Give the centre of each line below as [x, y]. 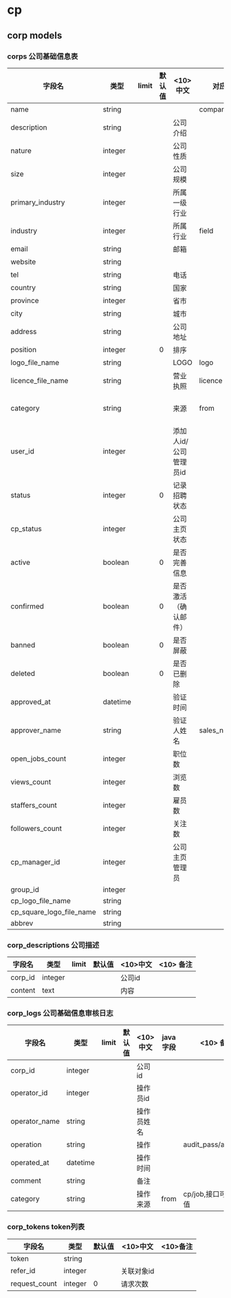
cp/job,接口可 [205, 1194]
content [23, 991]
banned [23, 645]
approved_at [31, 701]
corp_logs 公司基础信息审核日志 [60, 1013]
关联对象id [137, 1271]
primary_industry [38, 202]
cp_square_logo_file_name [53, 911]
